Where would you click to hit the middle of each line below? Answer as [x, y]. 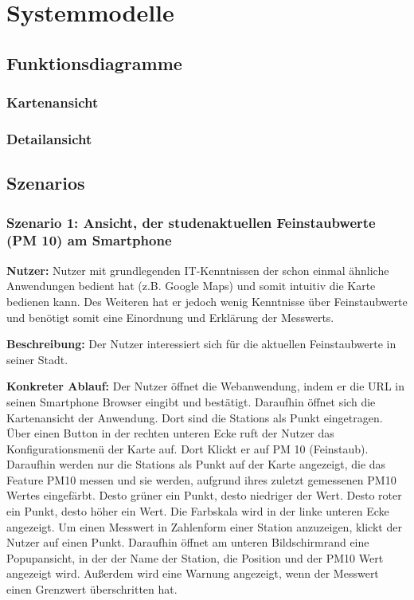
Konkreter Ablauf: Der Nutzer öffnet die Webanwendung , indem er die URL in [205, 386]
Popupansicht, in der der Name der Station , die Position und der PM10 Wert [195, 557]
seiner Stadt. [37, 359]
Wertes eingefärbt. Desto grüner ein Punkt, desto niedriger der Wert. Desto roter [204, 495]
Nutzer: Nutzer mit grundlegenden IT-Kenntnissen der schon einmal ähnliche [198, 270]
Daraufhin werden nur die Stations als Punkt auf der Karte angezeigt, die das [196, 464]
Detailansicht [49, 138]
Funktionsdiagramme [94, 63]
